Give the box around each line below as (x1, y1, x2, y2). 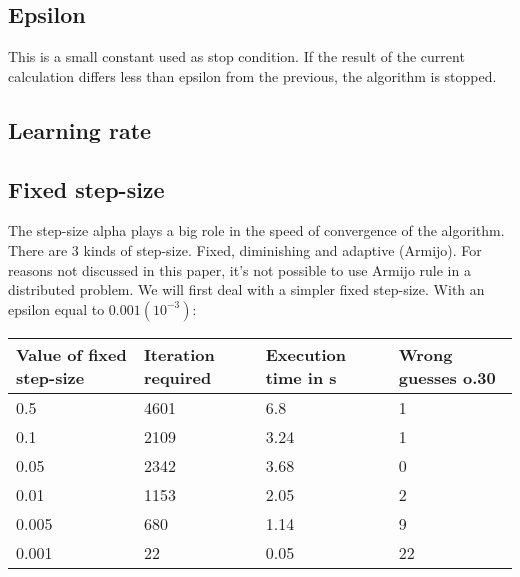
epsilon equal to (8, 298, 105, 319)
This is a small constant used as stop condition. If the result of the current (8, 46, 465, 67)
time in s (265, 365, 337, 389)
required (143, 365, 212, 389)
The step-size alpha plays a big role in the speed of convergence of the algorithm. (8, 220, 505, 241)
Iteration (143, 342, 215, 366)
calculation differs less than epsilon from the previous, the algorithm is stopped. (8, 65, 497, 86)
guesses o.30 (398, 365, 496, 389)
